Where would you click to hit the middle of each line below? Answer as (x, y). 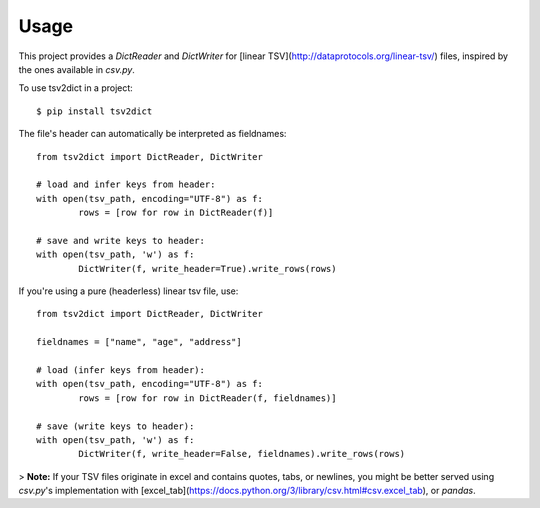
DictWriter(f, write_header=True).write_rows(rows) (207, 268)
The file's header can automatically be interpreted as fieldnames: (152, 134)
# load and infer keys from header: (126, 184)
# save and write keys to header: (120, 240)
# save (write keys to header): (115, 426)
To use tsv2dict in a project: (76, 88)
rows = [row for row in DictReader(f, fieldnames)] (207, 398)
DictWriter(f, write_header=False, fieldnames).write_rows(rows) (242, 454)
